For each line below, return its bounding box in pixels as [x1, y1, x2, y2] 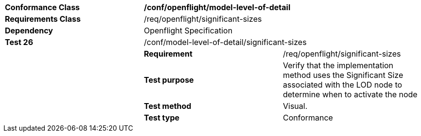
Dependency [5, 26, 53, 35]
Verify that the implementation [282, 60, 394, 70]
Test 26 [5, 37, 34, 47]
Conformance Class [5, 2, 80, 12]
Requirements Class [5, 14, 81, 24]
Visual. [282, 101, 308, 111]
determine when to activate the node [282, 90, 418, 99]
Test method [143, 101, 192, 111]
